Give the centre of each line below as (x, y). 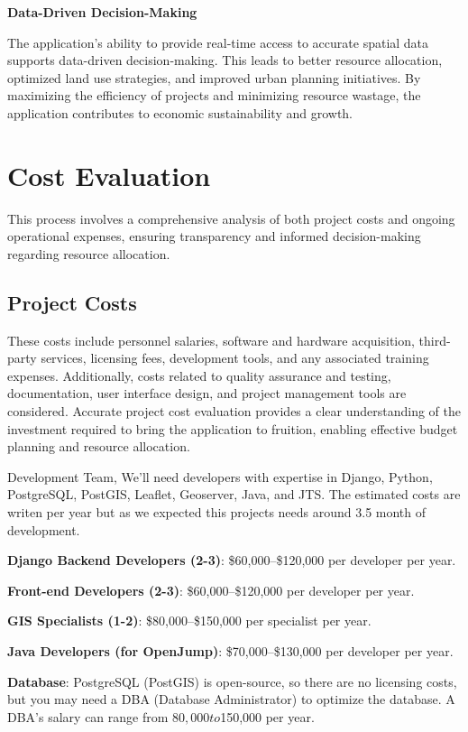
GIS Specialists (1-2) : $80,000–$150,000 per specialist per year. (189, 621)
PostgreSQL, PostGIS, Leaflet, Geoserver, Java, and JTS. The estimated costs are (234, 494)
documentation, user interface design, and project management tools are (207, 393)
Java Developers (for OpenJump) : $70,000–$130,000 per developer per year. (230, 650)
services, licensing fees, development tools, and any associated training (235, 358)
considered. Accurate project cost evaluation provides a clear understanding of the (234, 411)
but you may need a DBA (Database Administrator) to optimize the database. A (231, 699)
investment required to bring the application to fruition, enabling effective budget (233, 428)
